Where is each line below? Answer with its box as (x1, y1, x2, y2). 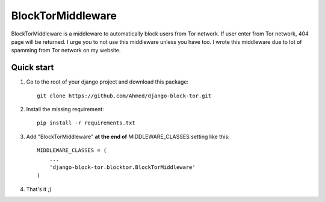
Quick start (11, 63, 54, 73)
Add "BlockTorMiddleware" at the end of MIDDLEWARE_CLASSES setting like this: (26, 133, 230, 140)
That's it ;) (26, 185, 52, 192)
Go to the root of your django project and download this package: (26, 78, 189, 85)
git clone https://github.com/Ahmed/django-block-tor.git (37, 92, 212, 99)
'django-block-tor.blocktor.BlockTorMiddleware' (49, 164, 196, 171)
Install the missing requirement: (26, 106, 105, 113)
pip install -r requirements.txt (37, 120, 135, 126)
